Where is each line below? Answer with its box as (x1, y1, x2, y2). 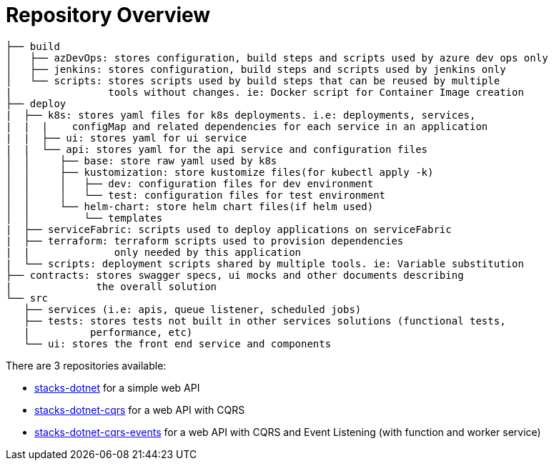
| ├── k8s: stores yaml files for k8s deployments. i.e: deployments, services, (6, 109, 476, 121)
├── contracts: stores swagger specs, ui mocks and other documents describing (6, 269, 464, 281)
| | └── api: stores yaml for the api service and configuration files (6, 143, 428, 155)
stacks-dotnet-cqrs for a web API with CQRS (34, 403, 245, 416)
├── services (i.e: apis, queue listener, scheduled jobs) (24, 303, 362, 315)
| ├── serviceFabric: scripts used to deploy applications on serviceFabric (6, 223, 452, 235)
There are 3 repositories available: (6, 359, 167, 372)
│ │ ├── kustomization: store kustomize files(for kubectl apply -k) (6, 166, 434, 178)
